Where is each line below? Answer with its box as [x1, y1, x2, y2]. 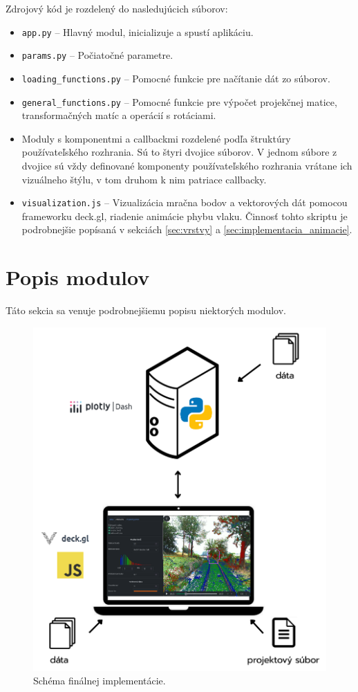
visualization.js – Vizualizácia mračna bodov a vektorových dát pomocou [21, 195, 348, 210]
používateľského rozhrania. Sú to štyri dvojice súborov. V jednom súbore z [21, 145, 337, 159]
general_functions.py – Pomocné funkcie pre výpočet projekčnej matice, [21, 94, 337, 109]
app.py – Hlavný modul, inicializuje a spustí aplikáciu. [21, 24, 254, 39]
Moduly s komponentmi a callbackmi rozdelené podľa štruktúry [21, 131, 291, 145]
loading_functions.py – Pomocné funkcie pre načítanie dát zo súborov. [21, 71, 330, 85]
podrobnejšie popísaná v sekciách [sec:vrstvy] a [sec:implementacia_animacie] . [21, 222, 352, 237]
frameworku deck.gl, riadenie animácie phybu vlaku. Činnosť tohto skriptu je [21, 208, 348, 223]
